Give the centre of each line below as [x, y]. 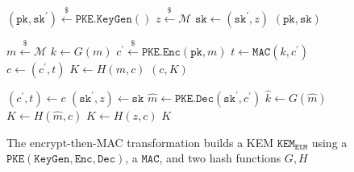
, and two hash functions [220, 158]
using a [329, 142]
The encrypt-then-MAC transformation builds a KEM [140, 142]
